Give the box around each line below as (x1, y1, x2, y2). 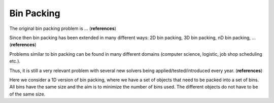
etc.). (9, 58, 20, 64)
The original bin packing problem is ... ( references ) (9, 25, 117, 31)
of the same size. (9, 91, 46, 97)
